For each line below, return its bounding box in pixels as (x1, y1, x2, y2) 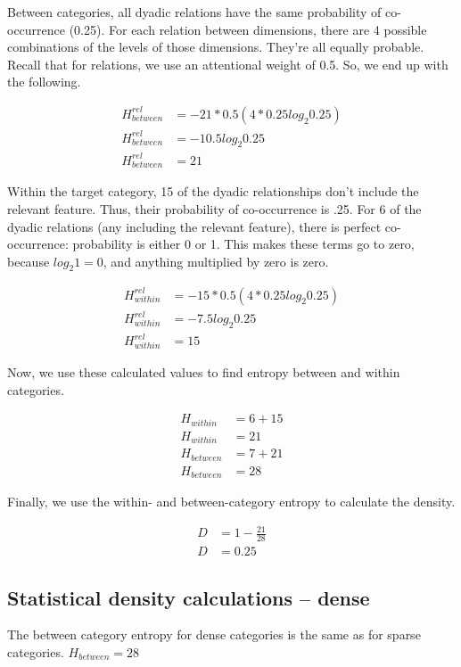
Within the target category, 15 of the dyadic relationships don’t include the (7, 182, 419, 201)
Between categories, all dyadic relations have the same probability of (7, 3, 382, 21)
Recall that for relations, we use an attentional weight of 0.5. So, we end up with (7, 54, 449, 73)
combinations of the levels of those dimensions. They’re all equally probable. (7, 37, 424, 56)
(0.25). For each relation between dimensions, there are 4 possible (69, 20, 427, 38)
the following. (7, 72, 81, 91)
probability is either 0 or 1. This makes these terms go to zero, (72, 235, 415, 253)
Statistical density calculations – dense (7, 583, 370, 611)
